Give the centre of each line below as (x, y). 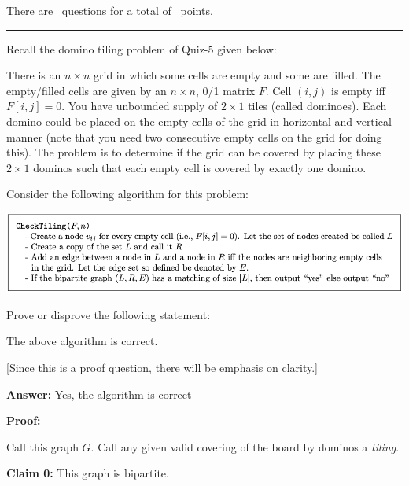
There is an (34, 75)
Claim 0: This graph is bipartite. (88, 473)
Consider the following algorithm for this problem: (127, 194)
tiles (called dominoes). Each (317, 106)
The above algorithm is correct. (82, 341)
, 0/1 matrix (225, 90)
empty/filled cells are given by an (87, 90)
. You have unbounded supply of (140, 106)
